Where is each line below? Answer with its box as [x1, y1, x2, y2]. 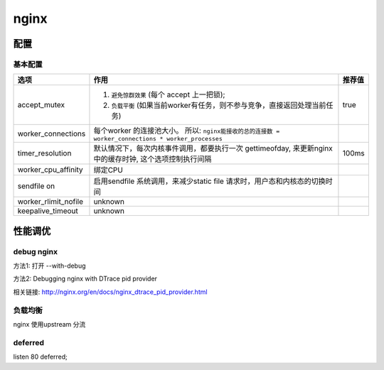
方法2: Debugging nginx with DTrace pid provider [13, 274, 158, 283]
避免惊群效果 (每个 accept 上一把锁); [111, 89, 225, 99]
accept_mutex [17, 100, 65, 110]
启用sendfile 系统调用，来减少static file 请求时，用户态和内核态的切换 [93, 176, 326, 186]
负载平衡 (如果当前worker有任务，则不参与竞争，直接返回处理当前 [111, 100, 326, 110]
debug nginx [13, 246, 58, 256]
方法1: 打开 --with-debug [13, 261, 86, 270]
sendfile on [17, 181, 55, 191]
